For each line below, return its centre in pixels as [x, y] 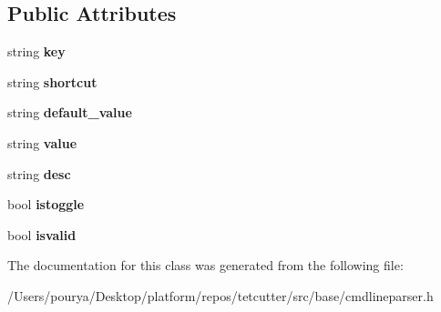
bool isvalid [42, 234]
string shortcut [52, 81]
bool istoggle [46, 204]
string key [36, 51]
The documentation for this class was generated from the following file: [205, 265]
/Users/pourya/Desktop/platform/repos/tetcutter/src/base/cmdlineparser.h [220, 295]
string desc [39, 173]
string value [42, 142]
